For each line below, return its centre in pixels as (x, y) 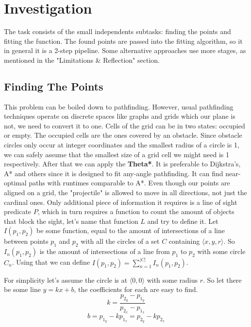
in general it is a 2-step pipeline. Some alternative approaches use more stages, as (125, 50)
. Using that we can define (51, 262)
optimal (15, 183)
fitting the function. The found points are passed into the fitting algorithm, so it (123, 41)
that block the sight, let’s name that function (71, 221)
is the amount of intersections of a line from (105, 251)
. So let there (222, 280)
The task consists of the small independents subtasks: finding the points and (117, 31)
